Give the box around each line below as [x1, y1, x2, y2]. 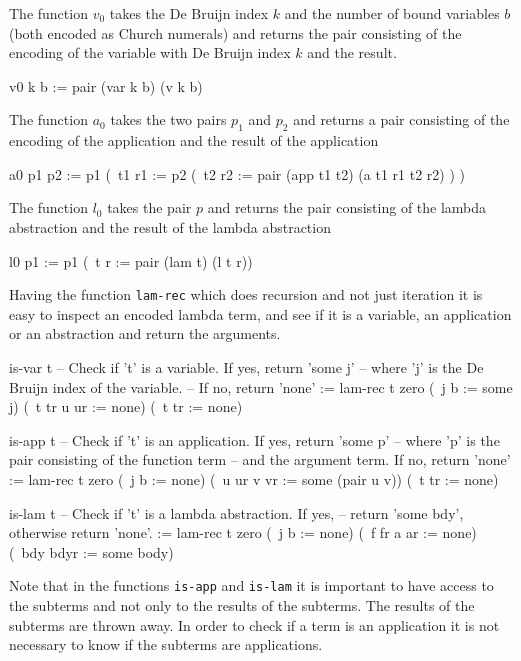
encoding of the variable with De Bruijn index [9, 42, 291, 63]
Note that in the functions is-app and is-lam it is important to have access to [9, 575, 494, 596]
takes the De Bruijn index [109, 3, 269, 23]
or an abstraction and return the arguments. [9, 323, 281, 344]
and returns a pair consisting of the [293, 109, 510, 130]
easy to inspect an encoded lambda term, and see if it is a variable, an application [9, 303, 512, 324]
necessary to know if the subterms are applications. [9, 634, 323, 655]
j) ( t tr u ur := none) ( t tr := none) [9, 396, 243, 417]
